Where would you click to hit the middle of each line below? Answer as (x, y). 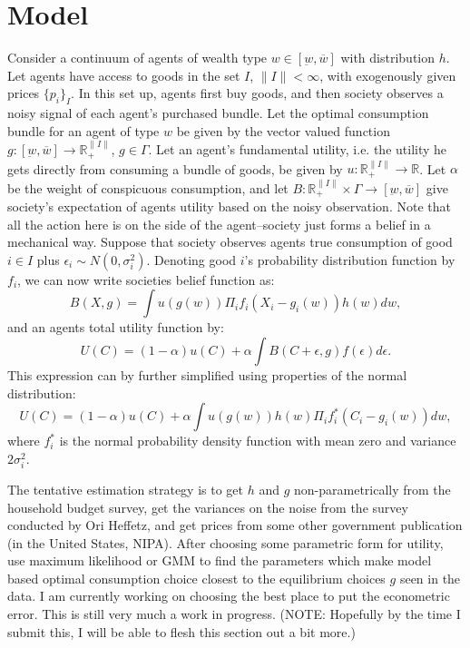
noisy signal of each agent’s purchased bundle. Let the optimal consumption (218, 113)
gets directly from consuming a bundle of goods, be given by (175, 168)
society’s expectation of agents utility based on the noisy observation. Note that (229, 206)
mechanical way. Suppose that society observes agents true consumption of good (230, 242)
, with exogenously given (388, 75)
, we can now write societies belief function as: (146, 279)
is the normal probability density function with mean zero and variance (258, 441)
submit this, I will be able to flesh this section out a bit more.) (181, 631)
